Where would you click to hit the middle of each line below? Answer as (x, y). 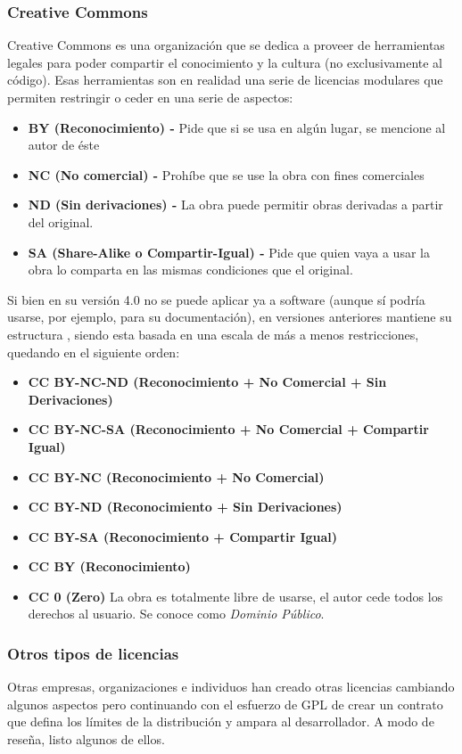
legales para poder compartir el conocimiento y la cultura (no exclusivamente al (225, 62)
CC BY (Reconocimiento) (109, 566)
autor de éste (64, 145)
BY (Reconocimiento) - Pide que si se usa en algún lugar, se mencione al (237, 127)
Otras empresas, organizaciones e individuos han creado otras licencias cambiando (231, 687)
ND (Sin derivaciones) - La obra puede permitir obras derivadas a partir (235, 205)
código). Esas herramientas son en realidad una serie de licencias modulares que (225, 80)
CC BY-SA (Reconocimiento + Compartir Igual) (183, 536)
